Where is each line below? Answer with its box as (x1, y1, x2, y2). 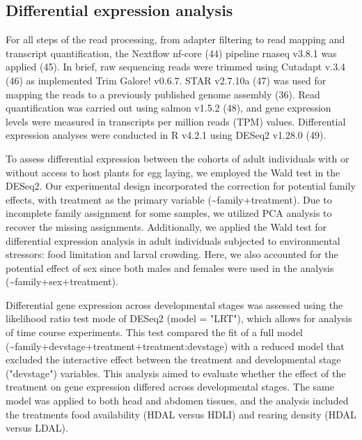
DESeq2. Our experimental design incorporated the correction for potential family (6, 179, 356, 193)
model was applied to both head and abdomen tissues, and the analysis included (6, 393, 349, 408)
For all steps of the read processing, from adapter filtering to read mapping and (6, 32, 345, 47)
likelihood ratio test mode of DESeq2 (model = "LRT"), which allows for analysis (6, 311, 352, 326)
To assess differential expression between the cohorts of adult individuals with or (6, 151, 349, 165)
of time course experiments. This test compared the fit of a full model (6, 325, 303, 340)
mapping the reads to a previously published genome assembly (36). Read (6, 86, 320, 101)
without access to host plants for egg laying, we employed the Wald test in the (6, 165, 340, 179)
